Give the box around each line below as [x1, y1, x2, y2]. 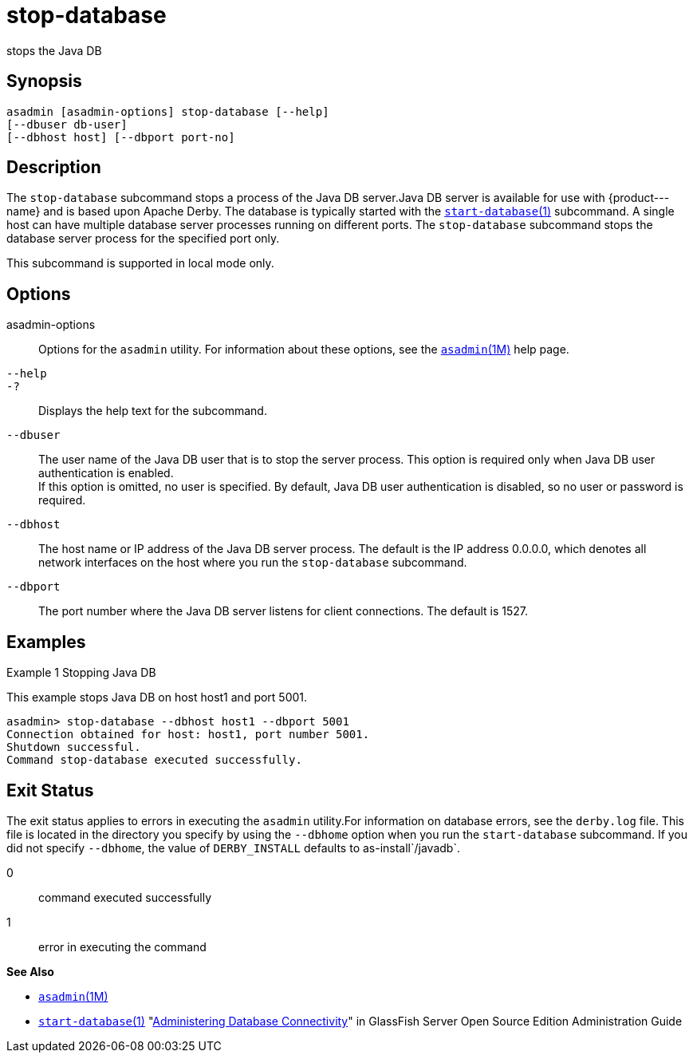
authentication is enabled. [38, 466, 174, 480]
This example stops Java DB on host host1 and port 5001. [6, 690, 308, 705]
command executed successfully [38, 890, 212, 904]
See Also [6, 964, 54, 978]
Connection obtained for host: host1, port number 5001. [6, 728, 370, 741]
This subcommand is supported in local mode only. [6, 256, 274, 271]
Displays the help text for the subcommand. [38, 404, 267, 418]
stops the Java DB [6, 43, 102, 57]
